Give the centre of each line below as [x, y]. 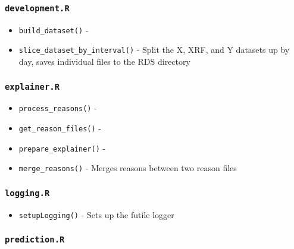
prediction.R [35, 240]
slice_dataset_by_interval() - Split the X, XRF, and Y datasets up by [154, 50]
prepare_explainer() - [62, 148]
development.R [37, 8]
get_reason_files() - [60, 128]
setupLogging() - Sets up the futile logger [96, 214]
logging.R [27, 193]
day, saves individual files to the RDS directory [104, 62]
